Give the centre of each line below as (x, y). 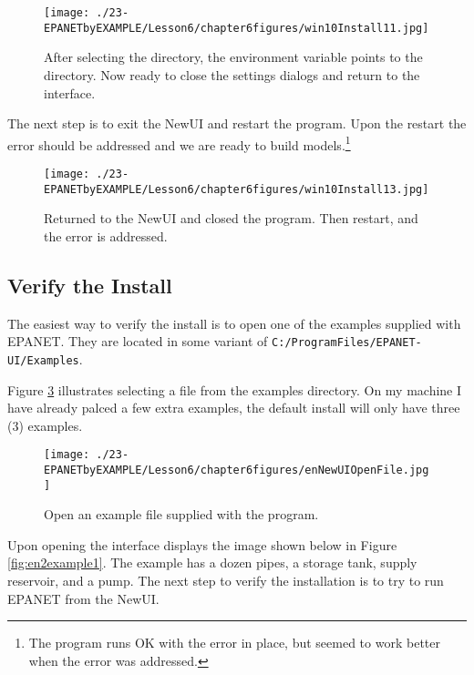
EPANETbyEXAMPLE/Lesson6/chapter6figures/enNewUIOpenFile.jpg (237, 470)
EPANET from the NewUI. (83, 598)
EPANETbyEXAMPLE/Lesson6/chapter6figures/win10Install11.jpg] (237, 28)
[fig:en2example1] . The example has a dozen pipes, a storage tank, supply (212, 562)
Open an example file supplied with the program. (181, 514)
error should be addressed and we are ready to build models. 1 (179, 143)
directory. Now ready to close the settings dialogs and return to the (232, 74)
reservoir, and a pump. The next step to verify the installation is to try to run (226, 581)
